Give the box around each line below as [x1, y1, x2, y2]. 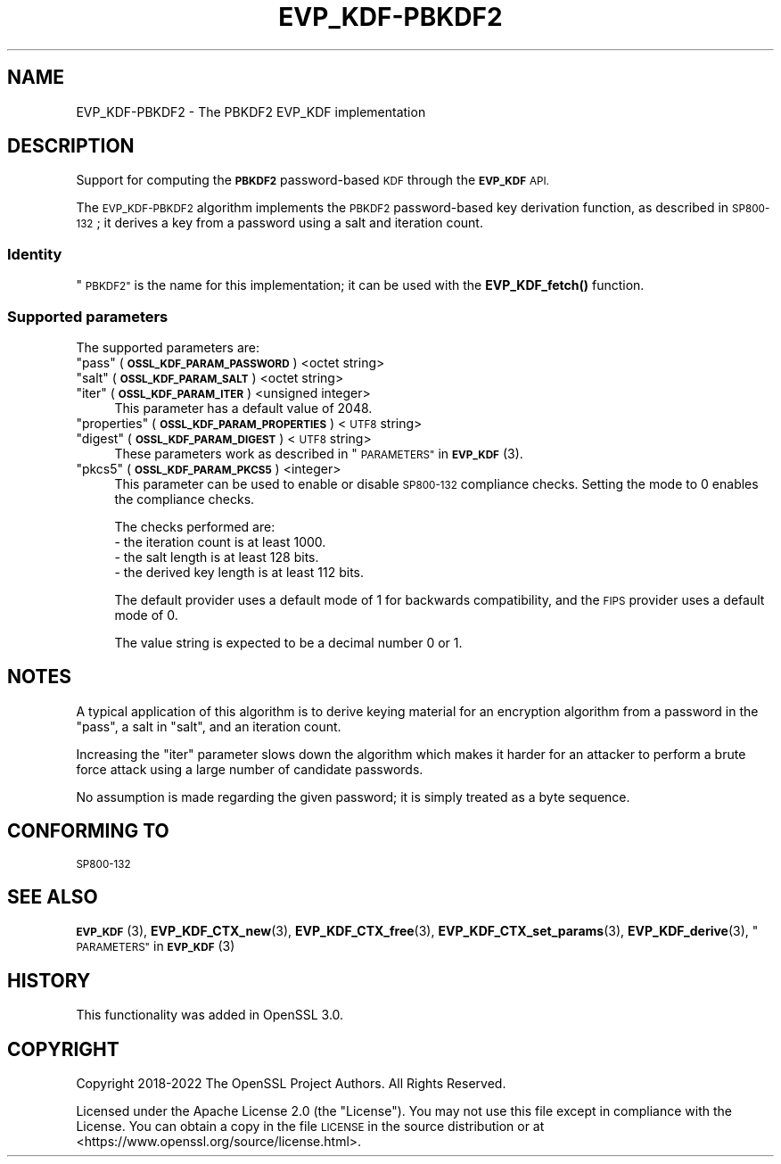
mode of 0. [114, 607, 178, 623]
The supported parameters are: [76, 339, 260, 355]
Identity [7, 244, 62, 263]
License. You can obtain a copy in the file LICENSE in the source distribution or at [76, 1119, 545, 1135]
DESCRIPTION [7, 135, 135, 158]
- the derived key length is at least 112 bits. [114, 564, 365, 580]
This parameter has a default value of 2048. [114, 400, 373, 416]
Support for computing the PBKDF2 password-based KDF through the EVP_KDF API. [76, 172, 549, 188]
